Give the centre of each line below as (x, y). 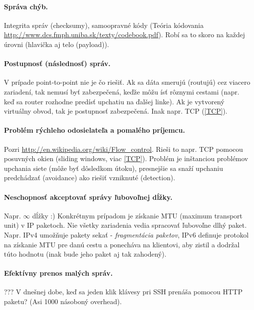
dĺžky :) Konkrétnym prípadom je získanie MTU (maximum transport (137, 215)
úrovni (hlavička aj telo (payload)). (57, 44)
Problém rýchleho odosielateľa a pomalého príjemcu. (94, 130)
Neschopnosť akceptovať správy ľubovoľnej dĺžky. (88, 197)
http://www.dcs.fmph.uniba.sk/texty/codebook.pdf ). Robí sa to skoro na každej (125, 35)
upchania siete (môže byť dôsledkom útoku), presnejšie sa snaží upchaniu (114, 168)
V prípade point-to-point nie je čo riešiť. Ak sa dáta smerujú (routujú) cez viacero (127, 82)
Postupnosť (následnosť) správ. (57, 63)
